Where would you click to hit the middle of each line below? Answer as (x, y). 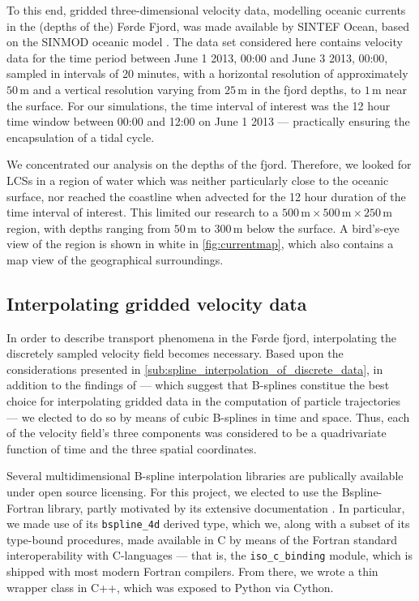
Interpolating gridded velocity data (157, 303)
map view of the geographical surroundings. (115, 259)
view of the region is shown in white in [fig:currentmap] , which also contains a (200, 244)
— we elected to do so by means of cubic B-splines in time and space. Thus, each (208, 416)
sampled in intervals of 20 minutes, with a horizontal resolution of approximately (207, 73)
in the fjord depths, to (306, 89)
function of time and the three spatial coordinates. (132, 448)
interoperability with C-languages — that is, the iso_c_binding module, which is (209, 555)
